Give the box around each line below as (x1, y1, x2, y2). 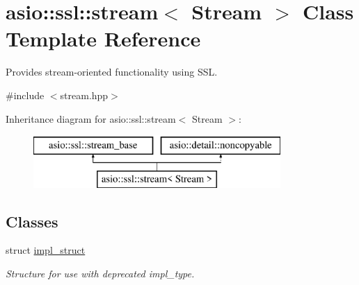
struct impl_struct (6, 243, 86, 257)
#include (6, 87, 45, 102)
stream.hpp (60, 87, 109, 102)
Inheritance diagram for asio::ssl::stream (6, 111, 176, 126)
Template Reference (6, 24, 201, 53)
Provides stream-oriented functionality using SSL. (6, 64, 218, 79)
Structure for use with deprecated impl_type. (6, 266, 195, 281)
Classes (6, 210, 58, 232)
